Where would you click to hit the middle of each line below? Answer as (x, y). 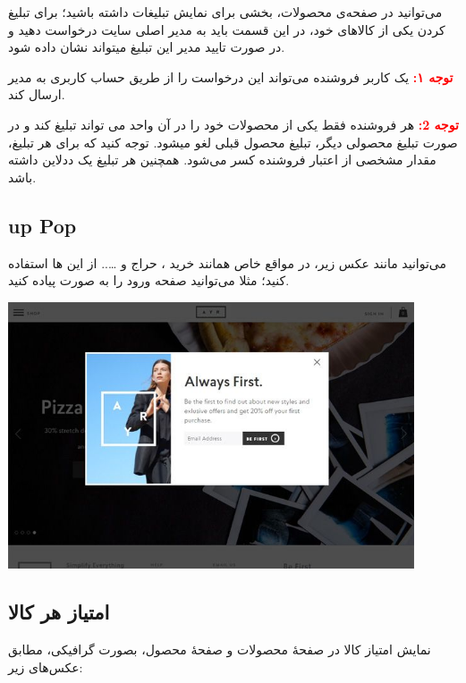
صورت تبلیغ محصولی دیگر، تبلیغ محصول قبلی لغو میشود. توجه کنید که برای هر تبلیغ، (233, 142)
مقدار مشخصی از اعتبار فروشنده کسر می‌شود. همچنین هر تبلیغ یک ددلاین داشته (222, 160)
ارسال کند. (37, 94)
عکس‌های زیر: (46, 666)
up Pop (42, 225)
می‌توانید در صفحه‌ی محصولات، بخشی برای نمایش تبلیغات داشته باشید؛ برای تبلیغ (225, 12)
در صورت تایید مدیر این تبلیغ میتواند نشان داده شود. (147, 47)
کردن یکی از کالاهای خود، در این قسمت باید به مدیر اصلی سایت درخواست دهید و (227, 29)
